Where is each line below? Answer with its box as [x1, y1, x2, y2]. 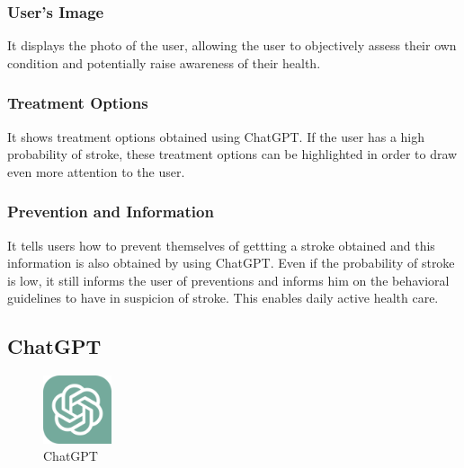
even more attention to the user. [7, 162, 185, 181]
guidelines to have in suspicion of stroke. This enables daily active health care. [7, 288, 439, 307]
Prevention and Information [7, 200, 214, 223]
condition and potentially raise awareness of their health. [7, 53, 321, 72]
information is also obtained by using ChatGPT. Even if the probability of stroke [7, 253, 455, 272]
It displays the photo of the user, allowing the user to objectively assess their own [7, 36, 457, 55]
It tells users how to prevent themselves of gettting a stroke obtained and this [7, 235, 435, 254]
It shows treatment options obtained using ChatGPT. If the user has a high [7, 127, 425, 146]
